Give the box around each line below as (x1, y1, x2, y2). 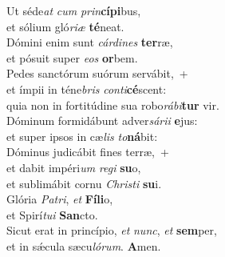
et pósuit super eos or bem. (6, 49, 138, 66)
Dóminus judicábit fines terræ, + (6, 143, 169, 160)
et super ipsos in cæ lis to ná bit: (6, 127, 158, 144)
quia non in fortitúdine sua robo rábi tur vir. (6, 96, 219, 113)
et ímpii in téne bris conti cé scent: (6, 80, 167, 97)
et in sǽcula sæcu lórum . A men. (6, 237, 161, 254)
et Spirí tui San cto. (6, 206, 98, 223)
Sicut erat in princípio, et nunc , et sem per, (6, 222, 217, 239)
